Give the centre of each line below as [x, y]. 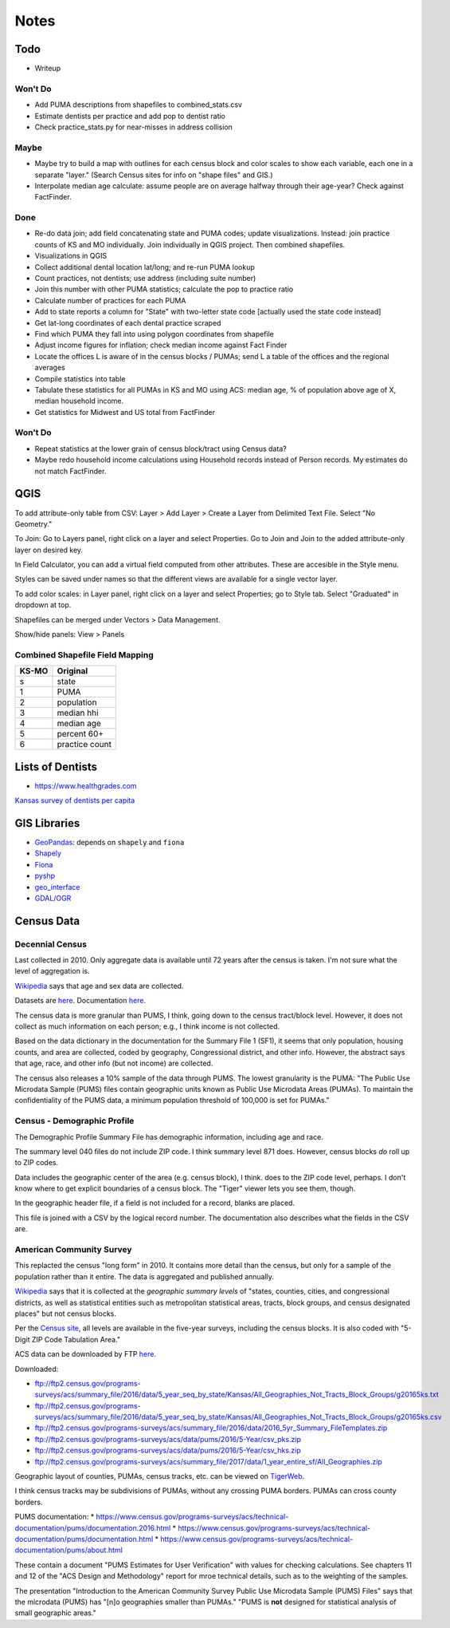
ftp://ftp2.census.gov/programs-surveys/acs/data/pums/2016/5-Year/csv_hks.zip [168, 1450]
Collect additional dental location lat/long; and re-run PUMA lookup [145, 267]
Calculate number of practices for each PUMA [110, 300]
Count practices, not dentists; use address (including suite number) [145, 278]
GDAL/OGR [53, 898]
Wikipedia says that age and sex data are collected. [99, 986]
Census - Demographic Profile [74, 1121]
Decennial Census [51, 944]
